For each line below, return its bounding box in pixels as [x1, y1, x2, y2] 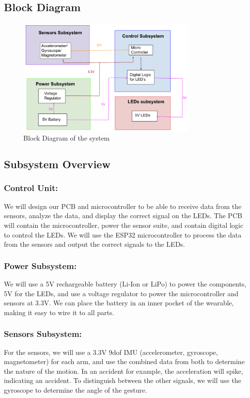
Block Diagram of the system [23, 133, 110, 143]
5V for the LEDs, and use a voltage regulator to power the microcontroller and [4, 288, 239, 298]
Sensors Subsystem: [4, 328, 82, 340]
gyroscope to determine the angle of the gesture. [4, 384, 147, 395]
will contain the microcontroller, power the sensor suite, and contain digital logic [4, 220, 243, 230]
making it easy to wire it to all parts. [4, 307, 114, 317]
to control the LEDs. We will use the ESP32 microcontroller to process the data [4, 229, 242, 239]
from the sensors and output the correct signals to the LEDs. [4, 239, 185, 249]
